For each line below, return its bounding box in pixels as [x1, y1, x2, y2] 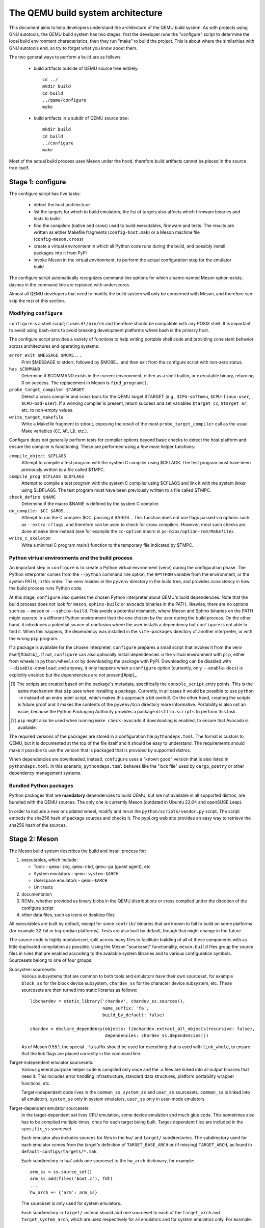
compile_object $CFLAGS [9, 453, 66, 459]
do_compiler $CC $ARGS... [9, 508, 72, 513]
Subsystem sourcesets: [9, 966, 56, 972]
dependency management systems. [9, 770, 82, 776]
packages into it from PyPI [33, 250, 87, 256]
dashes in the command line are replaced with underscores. [9, 281, 131, 287]
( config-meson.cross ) [33, 236, 83, 242]
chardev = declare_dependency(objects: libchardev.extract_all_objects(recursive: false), [30, 1026, 255, 1032]
